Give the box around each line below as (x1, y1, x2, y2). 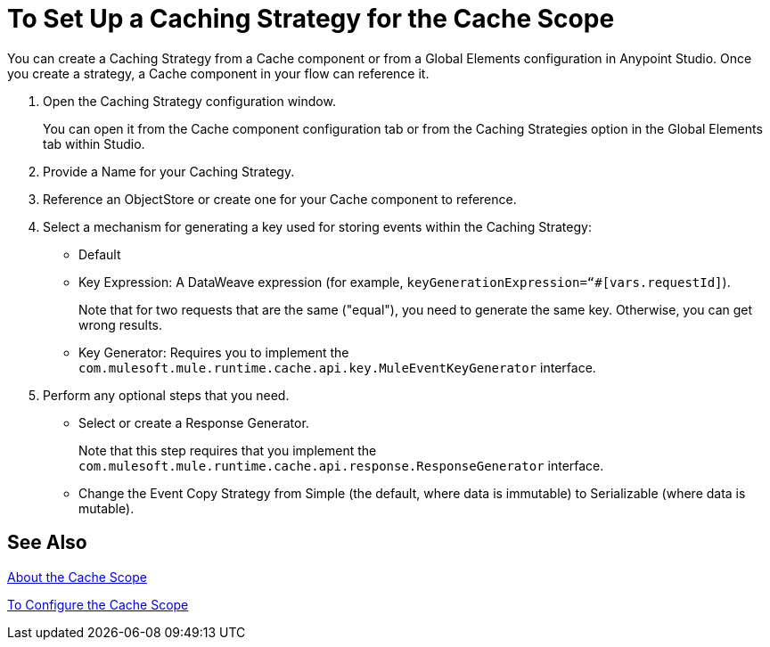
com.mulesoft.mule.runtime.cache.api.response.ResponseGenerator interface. (78, 457, 604, 473)
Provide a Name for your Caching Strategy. (43, 163, 295, 179)
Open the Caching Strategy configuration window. (43, 93, 336, 109)
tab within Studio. (43, 135, 145, 152)
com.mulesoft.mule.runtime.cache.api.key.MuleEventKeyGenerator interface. (78, 359, 596, 375)
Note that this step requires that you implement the (78, 442, 377, 458)
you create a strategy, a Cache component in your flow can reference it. (7, 65, 430, 81)
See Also (7, 531, 87, 554)
